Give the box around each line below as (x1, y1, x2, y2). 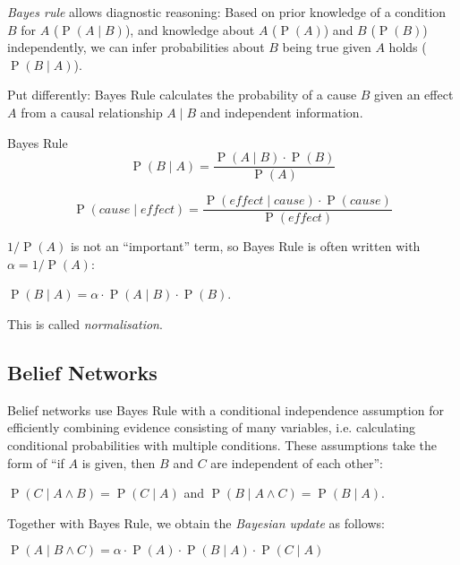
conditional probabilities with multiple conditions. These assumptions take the (7, 436, 438, 455)
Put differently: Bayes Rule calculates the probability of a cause (7, 85, 357, 104)
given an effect (374, 85, 454, 104)
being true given (282, 38, 371, 56)
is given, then (81, 453, 156, 472)
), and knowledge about (124, 20, 255, 39)
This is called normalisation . (7, 315, 163, 334)
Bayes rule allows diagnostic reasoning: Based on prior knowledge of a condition (7, 3, 447, 21)
